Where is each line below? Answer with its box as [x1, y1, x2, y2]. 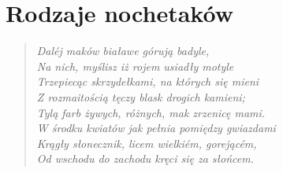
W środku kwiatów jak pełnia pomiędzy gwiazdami [36, 120, 276, 136]
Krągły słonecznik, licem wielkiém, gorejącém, [36, 134, 257, 151]
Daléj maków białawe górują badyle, [36, 42, 210, 59]
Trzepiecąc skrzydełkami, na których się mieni [36, 73, 259, 90]
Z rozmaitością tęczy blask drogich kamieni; [36, 88, 245, 105]
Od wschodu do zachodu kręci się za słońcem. [36, 150, 254, 167]
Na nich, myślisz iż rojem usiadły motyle [36, 57, 234, 74]
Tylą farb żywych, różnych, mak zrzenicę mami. [36, 104, 266, 120]
